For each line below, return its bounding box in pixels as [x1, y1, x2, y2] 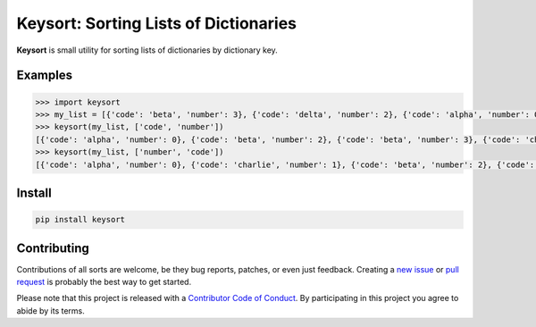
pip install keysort [35, 214, 125, 225]
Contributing [16, 240, 89, 256]
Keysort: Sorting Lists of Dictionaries [16, 13, 297, 33]
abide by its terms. [16, 305, 85, 316]
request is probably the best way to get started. [16, 276, 192, 287]
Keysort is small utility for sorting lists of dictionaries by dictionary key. [16, 45, 279, 55]
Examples [16, 68, 73, 83]
